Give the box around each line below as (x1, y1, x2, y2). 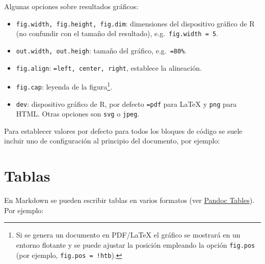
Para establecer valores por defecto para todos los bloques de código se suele (4, 125, 243, 136)
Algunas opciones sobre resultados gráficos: (4, 1, 139, 11)
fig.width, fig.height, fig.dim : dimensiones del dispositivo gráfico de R (16, 18, 255, 28)
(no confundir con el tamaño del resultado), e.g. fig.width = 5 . (16, 28, 219, 39)
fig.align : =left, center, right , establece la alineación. (16, 62, 202, 73)
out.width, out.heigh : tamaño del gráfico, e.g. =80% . (16, 45, 187, 55)
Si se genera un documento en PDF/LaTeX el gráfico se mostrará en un (16, 229, 241, 240)
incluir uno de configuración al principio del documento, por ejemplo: (4, 135, 220, 146)
